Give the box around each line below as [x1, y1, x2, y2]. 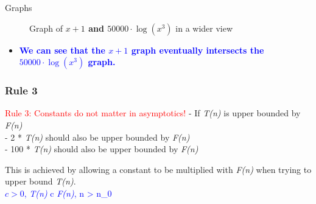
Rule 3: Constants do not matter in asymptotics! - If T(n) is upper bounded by [5, 107, 301, 119]
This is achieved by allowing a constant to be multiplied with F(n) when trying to [5, 163, 312, 175]
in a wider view [175, 21, 233, 34]
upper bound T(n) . [5, 175, 76, 188]
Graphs [5, 1, 32, 13]
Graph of [29, 21, 63, 34]
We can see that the [19, 43, 105, 56]
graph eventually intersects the [131, 43, 264, 56]
